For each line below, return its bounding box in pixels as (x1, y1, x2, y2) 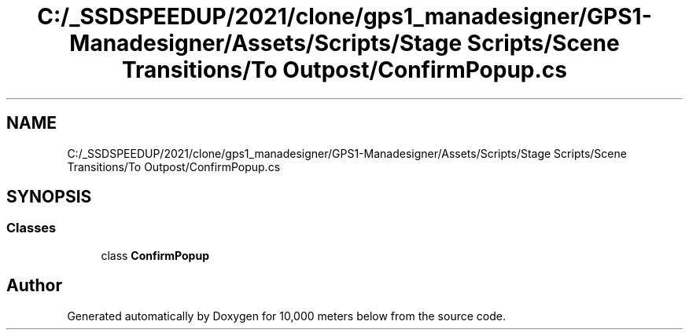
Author (6, 276, 62, 296)
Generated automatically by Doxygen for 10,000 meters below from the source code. (67, 309, 506, 323)
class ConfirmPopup (101, 248, 209, 262)
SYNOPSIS (6, 187, 92, 207)
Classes (6, 220, 57, 236)
